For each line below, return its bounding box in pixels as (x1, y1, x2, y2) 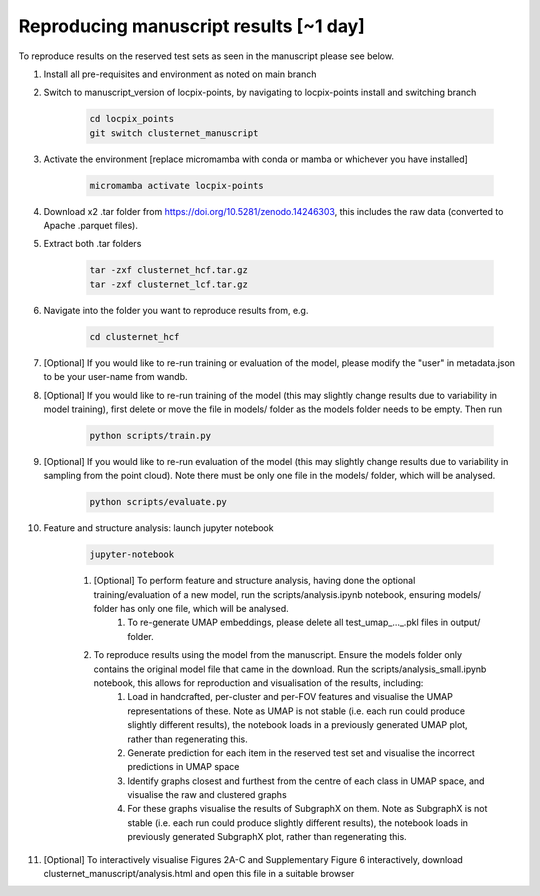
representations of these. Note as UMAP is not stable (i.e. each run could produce (127, 705, 465, 717)
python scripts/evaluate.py (89, 496, 227, 508)
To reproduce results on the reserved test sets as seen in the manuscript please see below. (18, 50, 395, 62)
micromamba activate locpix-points (89, 180, 264, 191)
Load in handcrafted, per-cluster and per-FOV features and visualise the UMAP (127, 691, 454, 703)
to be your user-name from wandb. (43, 371, 188, 383)
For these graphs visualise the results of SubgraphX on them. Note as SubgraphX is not (127, 803, 488, 815)
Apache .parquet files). (43, 220, 139, 232)
